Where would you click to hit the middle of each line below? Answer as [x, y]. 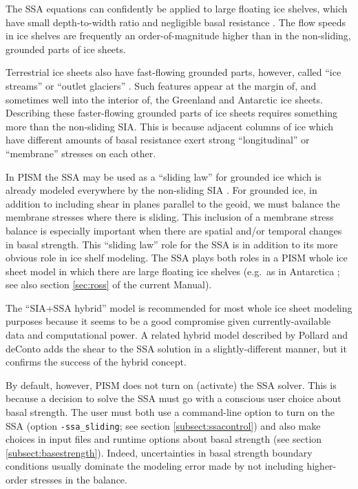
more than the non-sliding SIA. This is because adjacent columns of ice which [170, 126]
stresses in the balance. [79, 480]
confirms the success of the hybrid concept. [96, 362]
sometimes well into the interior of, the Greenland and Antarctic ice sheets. [164, 99]
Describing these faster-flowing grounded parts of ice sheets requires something [172, 113]
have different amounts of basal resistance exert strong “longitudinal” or [158, 140]
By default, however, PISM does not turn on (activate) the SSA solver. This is [171, 385]
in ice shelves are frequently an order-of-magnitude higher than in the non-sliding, [178, 36]
